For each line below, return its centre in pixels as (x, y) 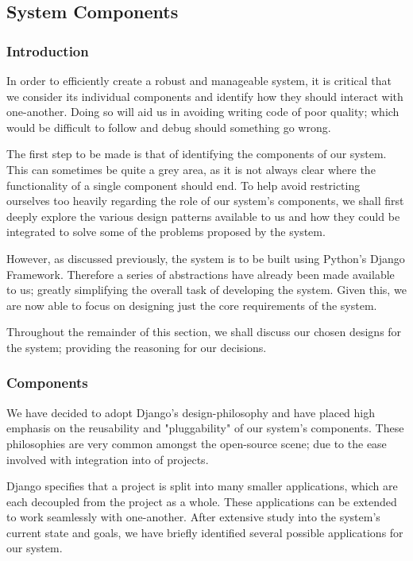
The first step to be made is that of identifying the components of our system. (197, 154)
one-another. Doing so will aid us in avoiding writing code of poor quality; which (203, 112)
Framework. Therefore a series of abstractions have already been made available (201, 274)
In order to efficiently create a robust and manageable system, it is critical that (199, 80)
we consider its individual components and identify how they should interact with (205, 96)
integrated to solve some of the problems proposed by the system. (166, 232)
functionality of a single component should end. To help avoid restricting (183, 185)
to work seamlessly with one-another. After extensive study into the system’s (193, 517)
